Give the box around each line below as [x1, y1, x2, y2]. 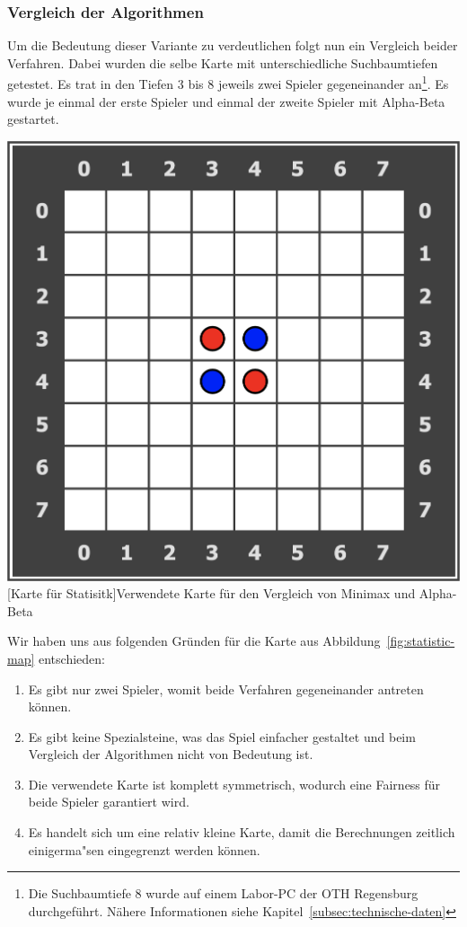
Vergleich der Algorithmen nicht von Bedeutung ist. [28, 745, 313, 764]
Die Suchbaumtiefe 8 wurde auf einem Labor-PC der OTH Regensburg [28, 884, 419, 903]
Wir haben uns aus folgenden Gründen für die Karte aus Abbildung [7, 631, 381, 650]
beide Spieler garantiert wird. [28, 792, 189, 811]
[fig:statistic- [386, 631, 455, 650]
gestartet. [7, 110, 59, 128]
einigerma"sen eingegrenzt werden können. [28, 840, 260, 859]
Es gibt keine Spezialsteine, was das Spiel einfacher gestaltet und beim [28, 727, 416, 746]
